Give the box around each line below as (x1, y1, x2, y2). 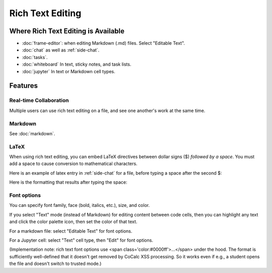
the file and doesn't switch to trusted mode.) (9, 260, 102, 267)
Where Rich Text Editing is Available (9, 27, 125, 35)
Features (9, 81, 38, 90)
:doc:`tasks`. (22, 54, 48, 60)
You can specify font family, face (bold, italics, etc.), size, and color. (9, 202, 150, 208)
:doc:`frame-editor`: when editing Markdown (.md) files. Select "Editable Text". (22, 40, 185, 46)
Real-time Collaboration (9, 97, 69, 104)
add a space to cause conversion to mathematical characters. (9, 160, 138, 167)
